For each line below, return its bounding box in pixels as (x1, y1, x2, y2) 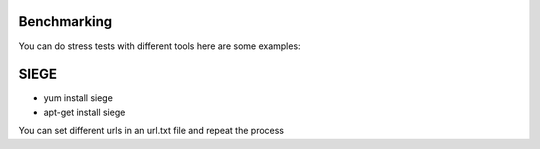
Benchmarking (18, 13, 113, 30)
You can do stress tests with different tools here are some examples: (18, 40, 301, 52)
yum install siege (43, 92, 114, 104)
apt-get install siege (43, 106, 126, 118)
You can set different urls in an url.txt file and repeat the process (18, 125, 285, 137)
